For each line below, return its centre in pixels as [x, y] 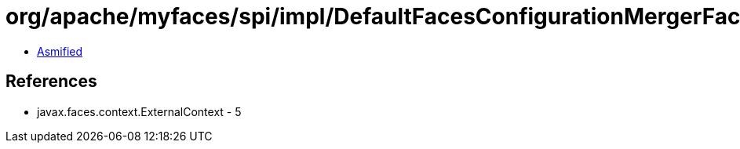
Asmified [60, 51]
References [51, 82]
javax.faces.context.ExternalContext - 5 [139, 111]
